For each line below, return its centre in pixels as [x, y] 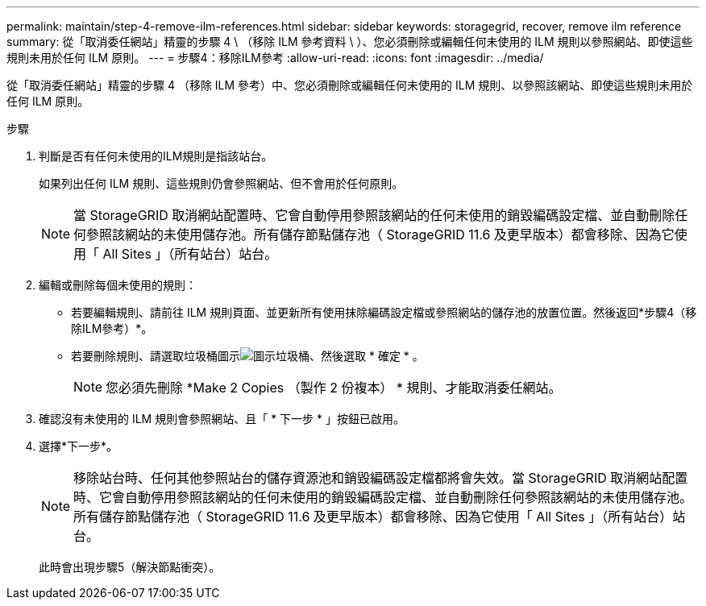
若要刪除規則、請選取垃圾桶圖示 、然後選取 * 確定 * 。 [247, 356]
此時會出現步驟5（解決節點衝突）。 [130, 567]
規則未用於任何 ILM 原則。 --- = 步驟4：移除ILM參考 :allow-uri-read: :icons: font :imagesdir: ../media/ [275, 58]
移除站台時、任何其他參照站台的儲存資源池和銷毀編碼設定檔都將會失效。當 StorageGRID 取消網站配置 [381, 478]
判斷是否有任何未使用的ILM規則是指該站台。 [156, 156]
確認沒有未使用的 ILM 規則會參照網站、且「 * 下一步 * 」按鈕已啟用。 [222, 419]
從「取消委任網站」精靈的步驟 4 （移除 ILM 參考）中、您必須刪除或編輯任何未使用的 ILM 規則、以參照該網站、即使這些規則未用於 [350, 85]
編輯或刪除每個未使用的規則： [118, 285]
